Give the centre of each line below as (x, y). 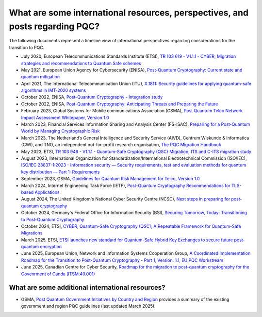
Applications (47, 192)
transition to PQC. (27, 47)
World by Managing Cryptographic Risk (60, 131)
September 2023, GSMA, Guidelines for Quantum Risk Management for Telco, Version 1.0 (110, 179)
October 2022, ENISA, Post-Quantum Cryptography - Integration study (92, 97)
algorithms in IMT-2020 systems (54, 90)
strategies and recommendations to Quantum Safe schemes (81, 63)
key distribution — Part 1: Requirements (60, 172)
